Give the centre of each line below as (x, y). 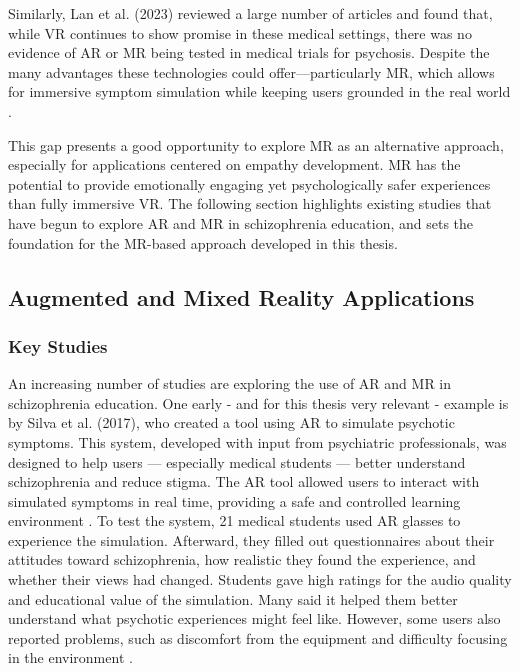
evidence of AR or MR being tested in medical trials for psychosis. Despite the (249, 52)
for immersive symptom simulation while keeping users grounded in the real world (259, 91)
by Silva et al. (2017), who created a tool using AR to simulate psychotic (231, 422)
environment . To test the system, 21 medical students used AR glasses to (234, 520)
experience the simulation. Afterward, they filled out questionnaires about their (251, 539)
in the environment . (70, 657)
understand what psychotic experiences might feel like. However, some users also (254, 618)
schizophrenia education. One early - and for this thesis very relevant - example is (258, 402)
